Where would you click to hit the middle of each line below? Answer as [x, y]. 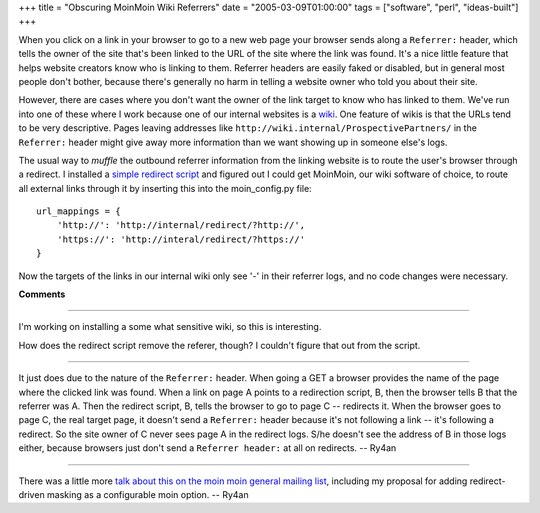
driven [31, 494]
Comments [42, 294]
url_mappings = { [78, 211]
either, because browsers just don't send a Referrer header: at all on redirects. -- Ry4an [207, 448]
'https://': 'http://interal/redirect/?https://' [180, 239]
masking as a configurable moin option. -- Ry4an [147, 494]
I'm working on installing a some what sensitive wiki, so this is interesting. [170, 327]
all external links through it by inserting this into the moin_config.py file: [165, 188]
